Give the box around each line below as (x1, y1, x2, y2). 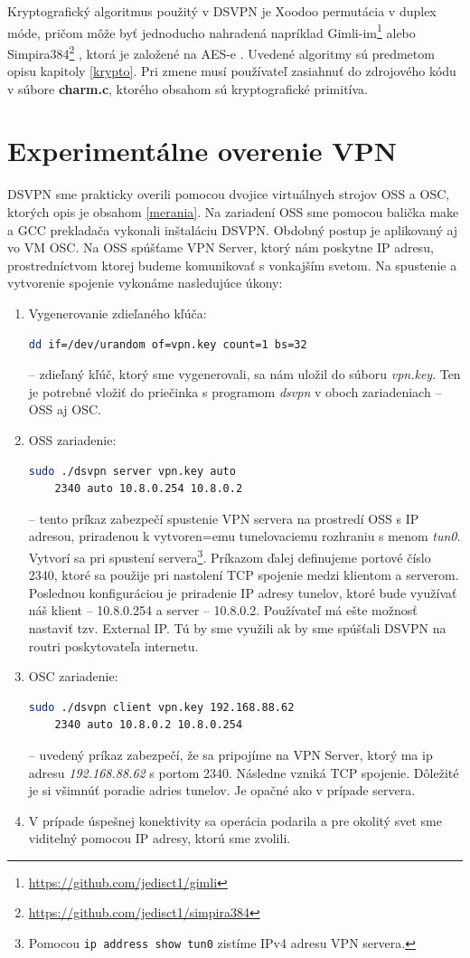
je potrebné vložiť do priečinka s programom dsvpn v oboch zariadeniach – (28, 382, 442, 401)
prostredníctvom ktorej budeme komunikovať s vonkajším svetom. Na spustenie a (7, 255, 457, 274)
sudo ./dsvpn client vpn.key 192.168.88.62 (28, 700, 295, 714)
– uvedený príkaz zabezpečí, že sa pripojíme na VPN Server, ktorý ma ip (28, 745, 433, 764)
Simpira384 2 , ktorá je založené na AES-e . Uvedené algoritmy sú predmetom (7, 41, 435, 62)
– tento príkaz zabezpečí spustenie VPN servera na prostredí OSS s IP (28, 508, 419, 527)
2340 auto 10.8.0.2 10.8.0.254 (54, 718, 243, 732)
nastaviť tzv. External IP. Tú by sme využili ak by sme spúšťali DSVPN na (28, 618, 446, 637)
